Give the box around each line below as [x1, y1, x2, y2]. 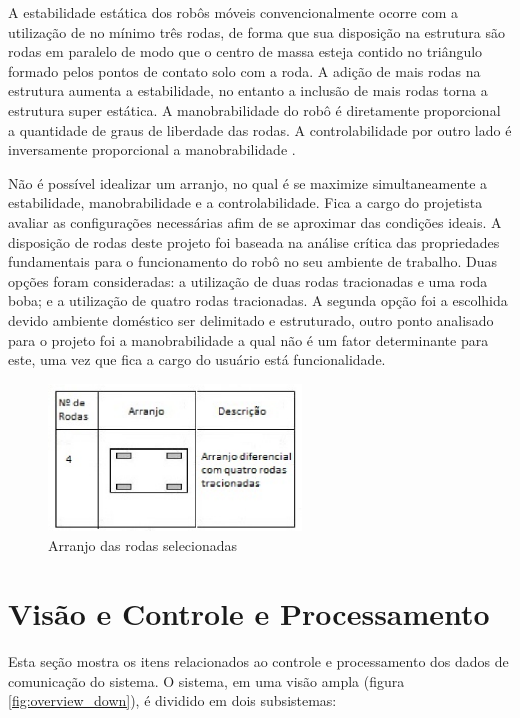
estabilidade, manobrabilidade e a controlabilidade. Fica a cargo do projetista [8, 192, 483, 213]
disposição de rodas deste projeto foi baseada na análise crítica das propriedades [8, 231, 500, 252]
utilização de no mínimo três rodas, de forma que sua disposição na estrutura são [8, 21, 505, 42]
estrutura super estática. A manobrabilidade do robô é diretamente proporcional [8, 99, 501, 120]
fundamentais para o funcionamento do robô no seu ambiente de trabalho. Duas [8, 251, 498, 272]
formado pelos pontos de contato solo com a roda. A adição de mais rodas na [8, 60, 481, 81]
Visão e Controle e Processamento [8, 593, 490, 634]
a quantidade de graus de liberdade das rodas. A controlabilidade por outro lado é [8, 119, 512, 140]
